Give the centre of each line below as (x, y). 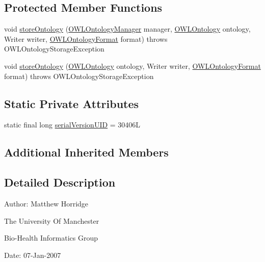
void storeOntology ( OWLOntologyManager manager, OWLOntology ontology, (127, 29)
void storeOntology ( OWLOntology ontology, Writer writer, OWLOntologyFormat (132, 65)
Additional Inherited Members (86, 152)
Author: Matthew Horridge (46, 203)
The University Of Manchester (52, 220)
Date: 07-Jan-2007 (33, 255)
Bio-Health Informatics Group (51, 238)
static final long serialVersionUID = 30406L (72, 125)
